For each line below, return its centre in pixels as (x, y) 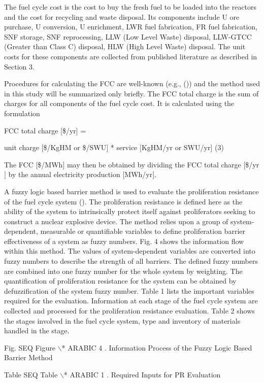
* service (124, 147)
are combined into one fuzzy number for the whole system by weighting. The (123, 271)
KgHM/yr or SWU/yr (176, 147)
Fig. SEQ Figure (30, 347)
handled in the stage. (37, 330)
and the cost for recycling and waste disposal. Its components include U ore (122, 16)
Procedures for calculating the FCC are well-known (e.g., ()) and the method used (132, 83)
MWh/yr (139, 174)
